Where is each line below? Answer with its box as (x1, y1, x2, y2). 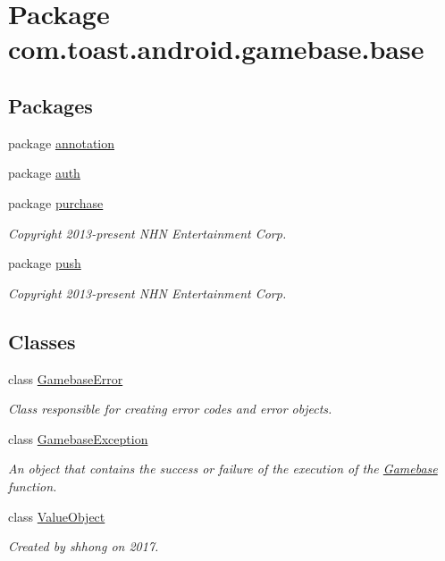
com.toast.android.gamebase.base (8, 30, 424, 67)
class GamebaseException (8, 429, 148, 448)
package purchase (8, 193, 104, 212)
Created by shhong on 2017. (8, 537, 159, 556)
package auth (8, 163, 80, 182)
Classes (8, 327, 76, 355)
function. (8, 476, 57, 495)
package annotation (8, 133, 115, 152)
